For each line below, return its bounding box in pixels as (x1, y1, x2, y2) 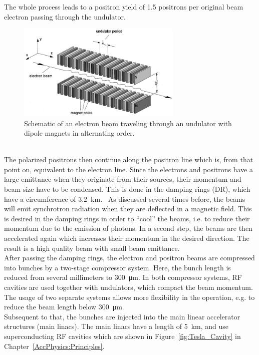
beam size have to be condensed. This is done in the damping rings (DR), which (4, 184, 250, 194)
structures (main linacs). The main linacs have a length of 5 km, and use (4, 321, 229, 331)
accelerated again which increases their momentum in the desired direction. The (4, 233, 249, 243)
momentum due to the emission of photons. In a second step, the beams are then (4, 223, 252, 233)
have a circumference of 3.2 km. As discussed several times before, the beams (4, 193, 245, 204)
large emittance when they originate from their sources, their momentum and (4, 174, 241, 184)
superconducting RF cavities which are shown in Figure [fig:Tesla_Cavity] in (4, 330, 241, 341)
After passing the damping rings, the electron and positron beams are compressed (4, 252, 255, 263)
